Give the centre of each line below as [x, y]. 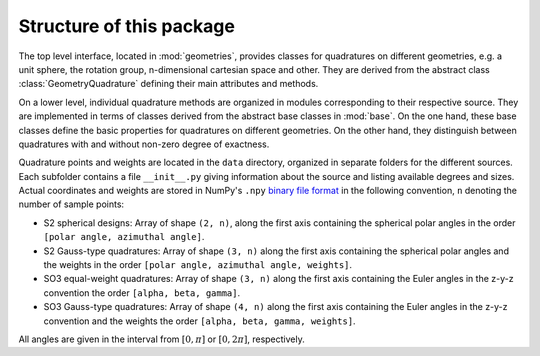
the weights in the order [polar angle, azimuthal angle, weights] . [198, 265]
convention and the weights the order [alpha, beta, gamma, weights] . [199, 321]
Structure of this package [126, 26]
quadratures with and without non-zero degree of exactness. [144, 144]
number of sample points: [71, 204]
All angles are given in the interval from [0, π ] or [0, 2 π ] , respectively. [161, 339]
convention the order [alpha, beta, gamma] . [142, 292]
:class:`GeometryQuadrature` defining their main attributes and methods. [168, 84]
